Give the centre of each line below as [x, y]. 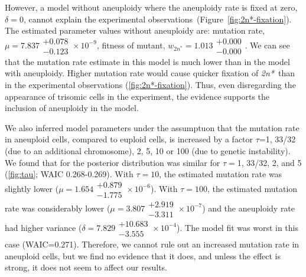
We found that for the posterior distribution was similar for [113, 162]
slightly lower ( [32, 188]
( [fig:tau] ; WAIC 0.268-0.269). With [69, 174]
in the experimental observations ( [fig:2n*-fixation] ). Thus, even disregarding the [150, 85]
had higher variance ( [43, 227]
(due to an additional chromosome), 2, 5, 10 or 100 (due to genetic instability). [148, 151]
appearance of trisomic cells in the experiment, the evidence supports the [137, 96]
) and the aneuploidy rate [249, 208]
